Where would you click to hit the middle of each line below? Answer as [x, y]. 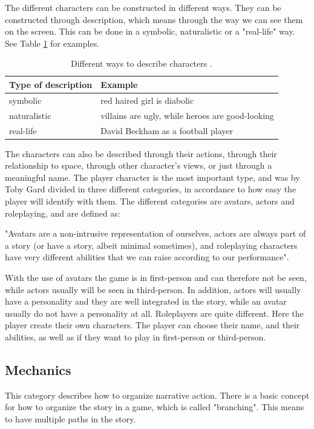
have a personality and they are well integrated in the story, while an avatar [146, 301]
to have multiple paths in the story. [70, 418]
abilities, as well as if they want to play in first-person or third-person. [136, 336]
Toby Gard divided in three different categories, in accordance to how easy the [151, 189]
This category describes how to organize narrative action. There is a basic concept [157, 395]
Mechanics [38, 369]
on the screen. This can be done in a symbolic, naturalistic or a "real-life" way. [150, 31]
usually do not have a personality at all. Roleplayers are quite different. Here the [154, 313]
